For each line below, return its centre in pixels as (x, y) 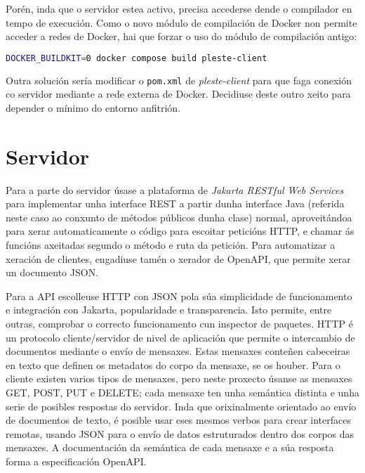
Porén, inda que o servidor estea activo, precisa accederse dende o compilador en (179, 8)
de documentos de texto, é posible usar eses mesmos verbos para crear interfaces (178, 420)
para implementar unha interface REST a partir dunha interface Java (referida (175, 203)
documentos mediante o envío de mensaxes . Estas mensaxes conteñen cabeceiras (178, 351)
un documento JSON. (52, 272)
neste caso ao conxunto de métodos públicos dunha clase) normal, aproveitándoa (179, 217)
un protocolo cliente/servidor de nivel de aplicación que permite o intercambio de (180, 337)
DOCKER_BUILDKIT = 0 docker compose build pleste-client (137, 58)
